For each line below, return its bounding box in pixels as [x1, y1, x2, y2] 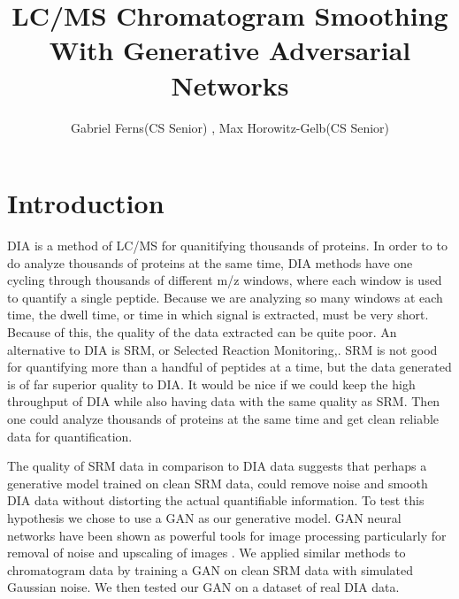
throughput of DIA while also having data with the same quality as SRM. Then [7, 392, 440, 411]
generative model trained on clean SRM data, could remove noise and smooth [7, 473, 428, 492]
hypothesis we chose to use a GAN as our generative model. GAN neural [7, 508, 402, 526]
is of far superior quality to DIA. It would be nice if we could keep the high [7, 374, 416, 393]
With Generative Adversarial [49, 32, 411, 68]
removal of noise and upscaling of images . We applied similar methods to [7, 543, 406, 562]
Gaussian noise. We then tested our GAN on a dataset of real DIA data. [7, 578, 400, 596]
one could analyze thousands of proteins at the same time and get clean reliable [7, 409, 440, 427]
